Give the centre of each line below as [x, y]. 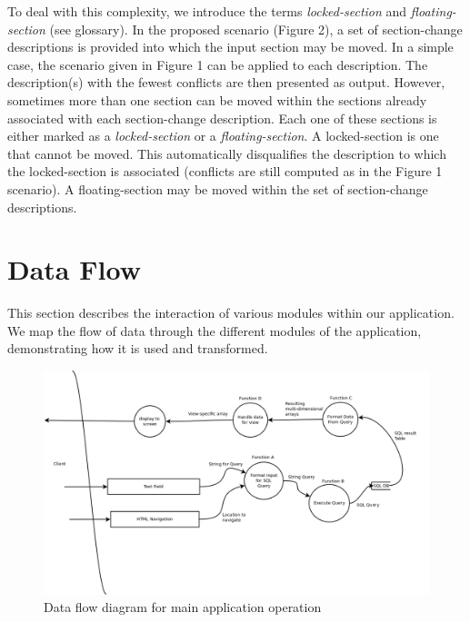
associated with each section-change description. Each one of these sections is [222, 118]
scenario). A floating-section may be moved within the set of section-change [218, 188]
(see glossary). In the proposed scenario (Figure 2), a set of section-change [256, 29]
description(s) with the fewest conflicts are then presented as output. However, [226, 82]
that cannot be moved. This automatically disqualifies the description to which [227, 153]
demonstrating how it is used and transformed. [138, 348]
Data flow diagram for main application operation [183, 607]
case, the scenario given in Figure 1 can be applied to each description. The [218, 64]
